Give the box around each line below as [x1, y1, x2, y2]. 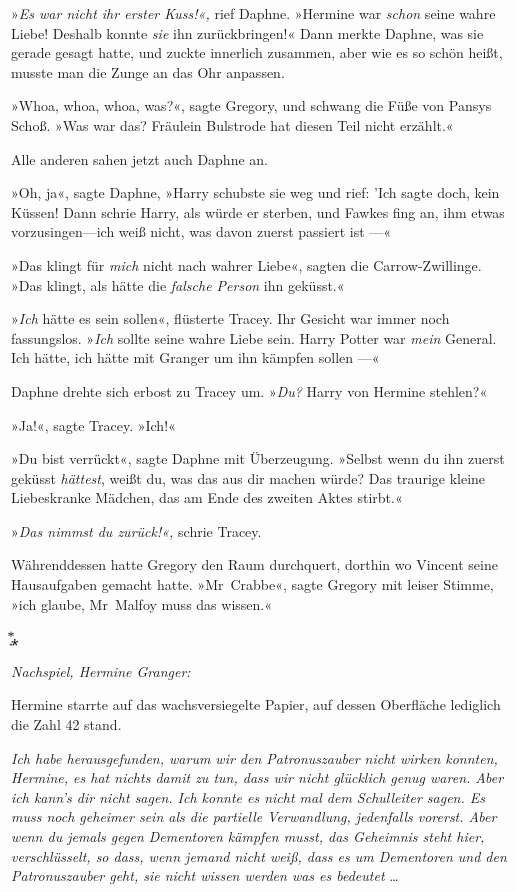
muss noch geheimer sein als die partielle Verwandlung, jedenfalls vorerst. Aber [11, 806, 497, 827]
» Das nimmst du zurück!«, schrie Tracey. [11, 520, 262, 541]
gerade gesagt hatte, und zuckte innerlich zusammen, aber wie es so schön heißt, [11, 42, 503, 63]
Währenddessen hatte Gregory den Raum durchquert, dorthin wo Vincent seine [11, 554, 498, 575]
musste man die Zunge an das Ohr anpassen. [11, 61, 285, 82]
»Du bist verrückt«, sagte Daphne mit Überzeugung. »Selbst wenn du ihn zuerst [11, 448, 505, 469]
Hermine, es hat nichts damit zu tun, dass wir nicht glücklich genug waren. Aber [11, 767, 504, 788]
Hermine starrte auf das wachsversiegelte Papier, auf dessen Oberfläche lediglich [11, 694, 501, 715]
